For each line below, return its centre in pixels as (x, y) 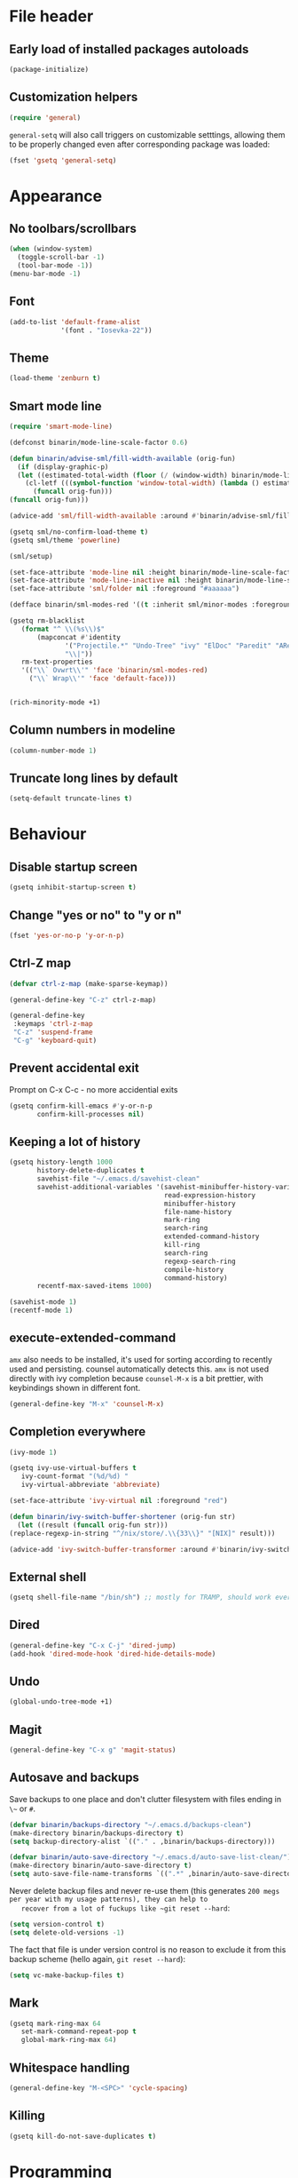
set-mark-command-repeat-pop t (79, 2031)
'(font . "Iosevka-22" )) (106, 330)
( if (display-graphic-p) (63, 467)
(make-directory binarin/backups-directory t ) (97, 1833)
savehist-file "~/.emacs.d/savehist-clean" (118, 1179)
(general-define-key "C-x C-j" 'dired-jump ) (93, 1645)
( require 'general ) (45, 117)
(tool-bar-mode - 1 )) (55, 266)
